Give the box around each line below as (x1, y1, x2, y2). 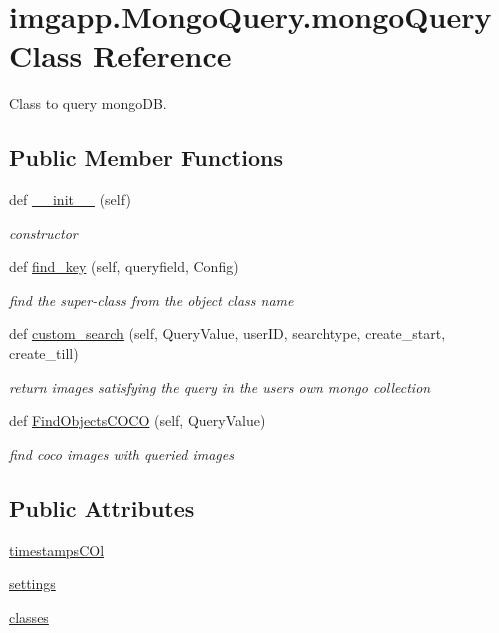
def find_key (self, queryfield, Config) (9, 256, 239, 277)
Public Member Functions (9, 142, 283, 173)
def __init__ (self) (9, 189, 131, 210)
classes (9, 606, 49, 627)
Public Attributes (9, 492, 195, 523)
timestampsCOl (9, 539, 105, 560)
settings (9, 573, 56, 594)
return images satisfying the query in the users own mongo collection (9, 376, 431, 397)
